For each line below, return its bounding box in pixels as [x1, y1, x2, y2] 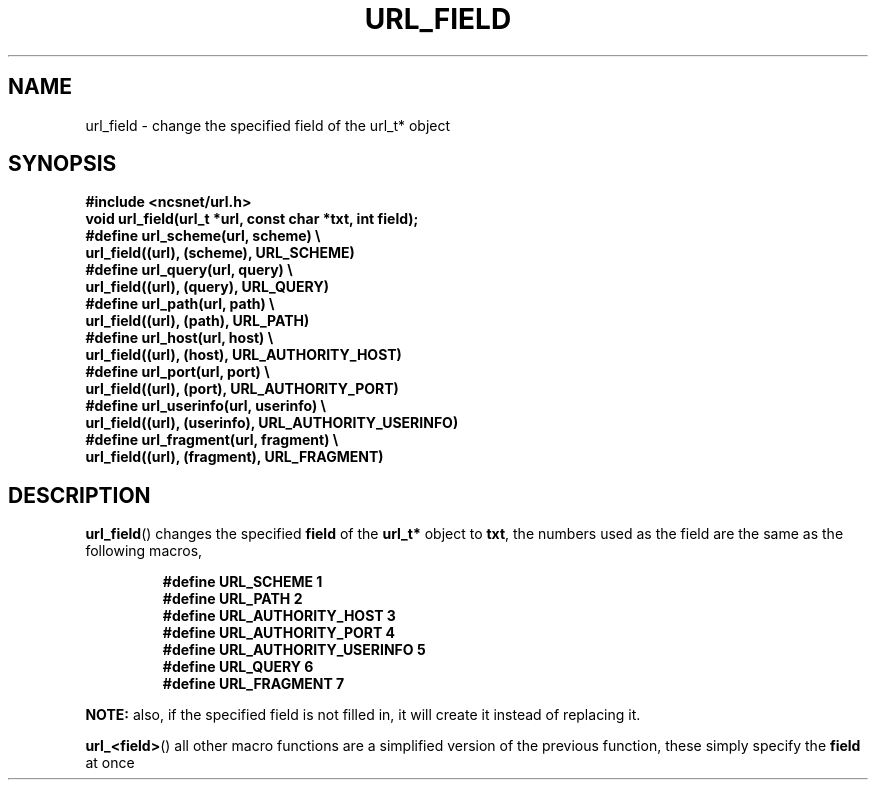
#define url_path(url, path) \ [85, 295, 275, 313]
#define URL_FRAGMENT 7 [162, 675, 345, 693]
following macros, [85, 542, 203, 560]
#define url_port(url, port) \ [85, 363, 270, 381]
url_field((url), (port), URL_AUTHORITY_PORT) [85, 380, 399, 398]
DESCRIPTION [8, 482, 151, 508]
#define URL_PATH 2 [162, 590, 303, 608]
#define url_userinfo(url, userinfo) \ [85, 397, 327, 415]
